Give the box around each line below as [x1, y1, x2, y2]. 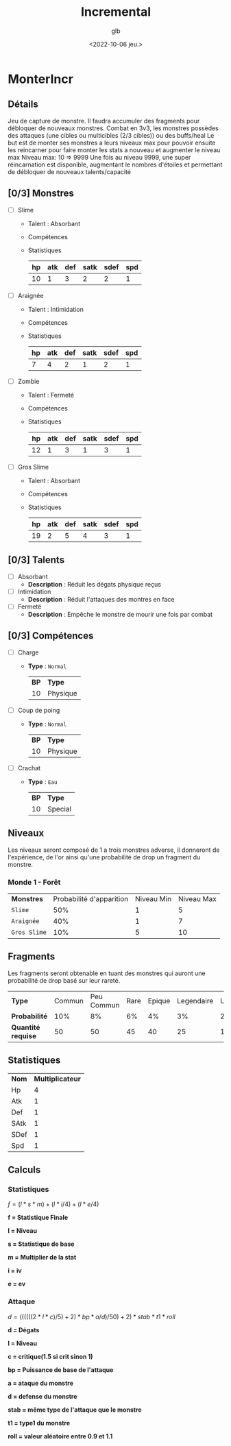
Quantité [11, 1022, 40, 1032]
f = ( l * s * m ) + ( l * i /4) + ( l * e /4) [8, 1200, 99, 1208]
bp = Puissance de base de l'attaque [8, 1365, 114, 1374]
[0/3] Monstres [8, 188, 74, 199]
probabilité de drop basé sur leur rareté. [8, 976, 121, 984]
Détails [8, 99, 38, 110]
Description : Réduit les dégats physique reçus [27, 580, 162, 588]
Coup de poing [17, 706, 60, 714]
